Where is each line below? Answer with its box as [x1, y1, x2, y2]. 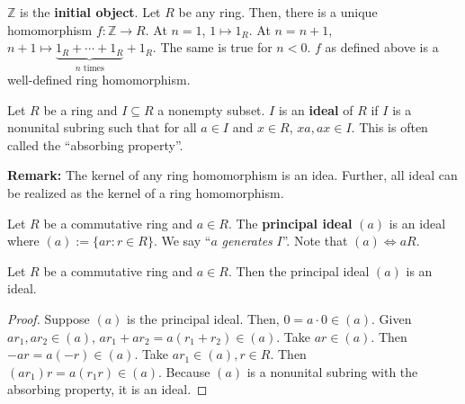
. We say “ [153, 231, 211, 250]
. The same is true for [152, 38, 273, 57]
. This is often [351, 118, 428, 137]
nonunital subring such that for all [7, 118, 197, 137]
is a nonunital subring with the [246, 362, 418, 381]
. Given [371, 310, 412, 328]
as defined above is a [325, 38, 439, 57]
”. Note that [282, 231, 348, 250]
